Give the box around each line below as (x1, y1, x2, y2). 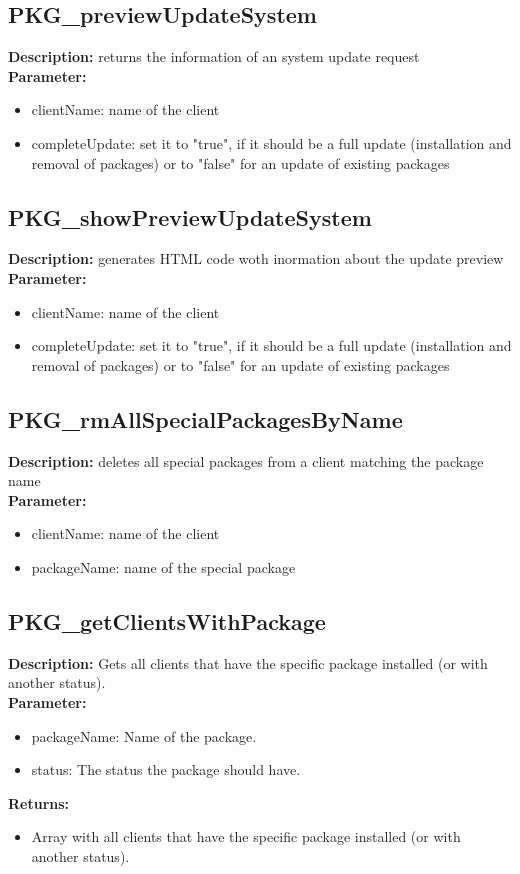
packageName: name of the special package (31, 556, 296, 577)
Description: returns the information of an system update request (8, 46, 420, 67)
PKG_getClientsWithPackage (8, 605, 326, 636)
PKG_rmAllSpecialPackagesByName (8, 403, 403, 434)
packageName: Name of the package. (31, 725, 257, 746)
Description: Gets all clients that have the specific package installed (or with (8, 652, 488, 673)
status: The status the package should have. (31, 759, 301, 780)
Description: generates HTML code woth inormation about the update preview (8, 248, 504, 269)
